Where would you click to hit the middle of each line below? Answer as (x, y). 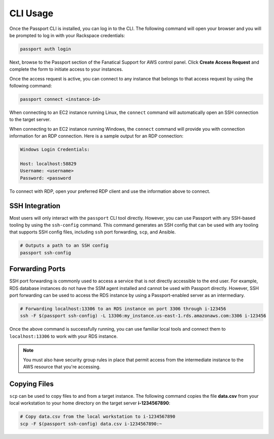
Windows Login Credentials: (55, 150)
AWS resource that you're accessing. (62, 367)
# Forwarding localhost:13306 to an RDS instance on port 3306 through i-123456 (123, 309)
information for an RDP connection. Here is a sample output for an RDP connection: (96, 136)
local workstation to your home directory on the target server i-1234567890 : (90, 403)
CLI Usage (31, 13)
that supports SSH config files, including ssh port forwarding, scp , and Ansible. (93, 232)
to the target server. (30, 120)
